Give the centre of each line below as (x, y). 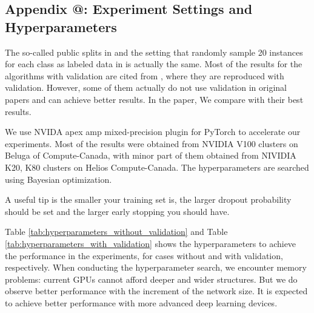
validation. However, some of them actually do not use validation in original (146, 87)
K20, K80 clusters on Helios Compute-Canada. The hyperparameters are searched (157, 167)
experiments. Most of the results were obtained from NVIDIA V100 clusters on (152, 143)
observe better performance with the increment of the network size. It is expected (156, 291)
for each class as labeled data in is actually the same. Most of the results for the (154, 64)
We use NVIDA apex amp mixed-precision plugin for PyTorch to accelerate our (153, 132)
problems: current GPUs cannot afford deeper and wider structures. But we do (151, 279)
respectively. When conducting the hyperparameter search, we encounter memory (156, 267)
